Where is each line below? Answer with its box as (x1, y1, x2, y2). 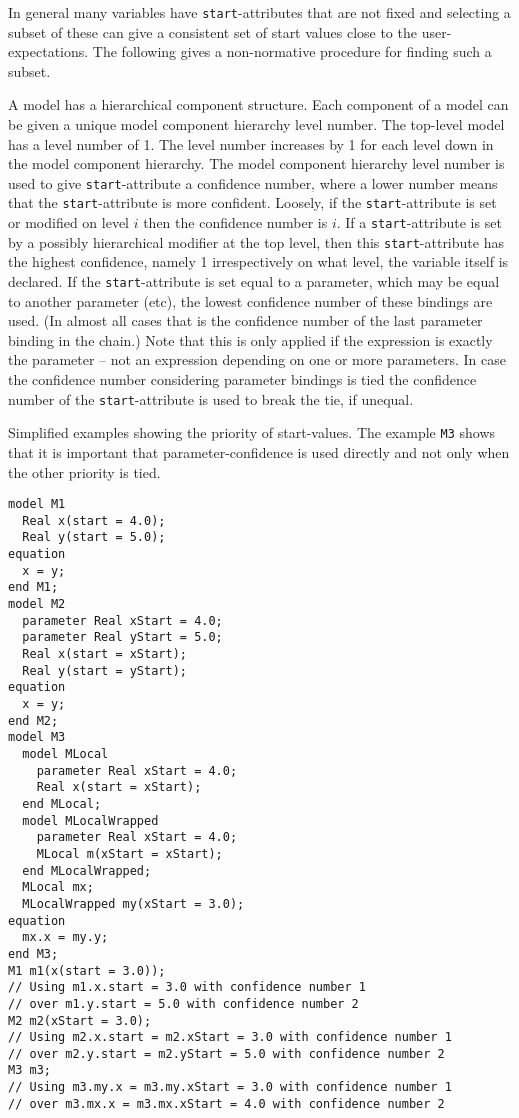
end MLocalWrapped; (22, 863, 152, 878)
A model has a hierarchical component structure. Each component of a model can (8, 94, 509, 115)
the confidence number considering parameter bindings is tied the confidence (8, 369, 477, 390)
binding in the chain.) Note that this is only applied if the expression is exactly (8, 329, 493, 350)
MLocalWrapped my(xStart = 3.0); (22, 896, 245, 911)
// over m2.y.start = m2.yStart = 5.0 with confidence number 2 (8, 1046, 445, 1061)
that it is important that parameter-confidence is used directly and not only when (8, 441, 510, 462)
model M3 (8, 730, 66, 745)
